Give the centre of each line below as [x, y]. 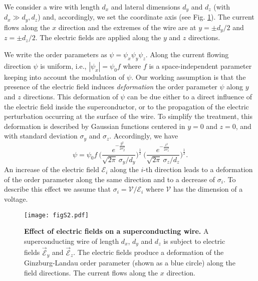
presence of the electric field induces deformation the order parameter [111, 87]
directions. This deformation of [71, 96]
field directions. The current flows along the [91, 272]
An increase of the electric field [52, 169]
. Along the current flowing [187, 54]
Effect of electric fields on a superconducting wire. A [116, 231]
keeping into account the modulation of [64, 77]
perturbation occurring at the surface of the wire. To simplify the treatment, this [128, 116]
